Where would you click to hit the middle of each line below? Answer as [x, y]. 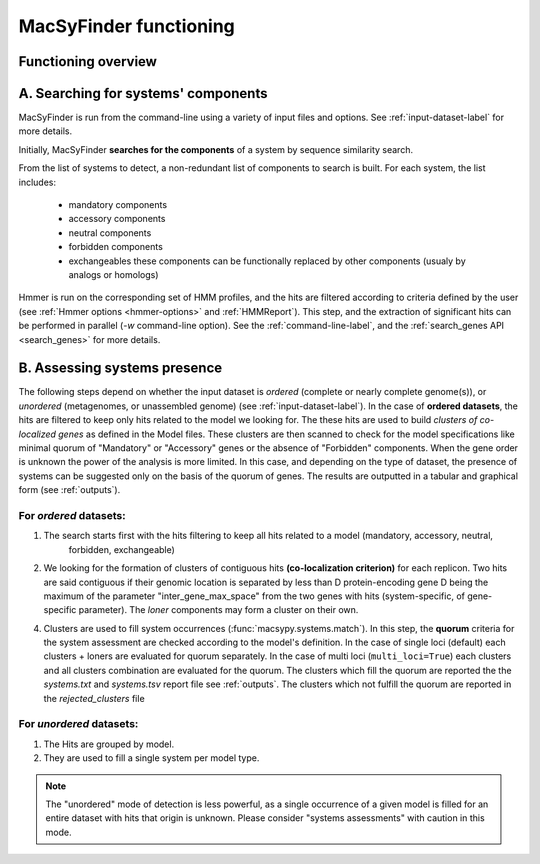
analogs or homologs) [113, 274]
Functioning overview [87, 61]
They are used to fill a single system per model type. [151, 758]
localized [37, 434]
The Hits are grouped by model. [109, 744]
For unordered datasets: [78, 724]
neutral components [110, 232]
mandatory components [118, 205]
